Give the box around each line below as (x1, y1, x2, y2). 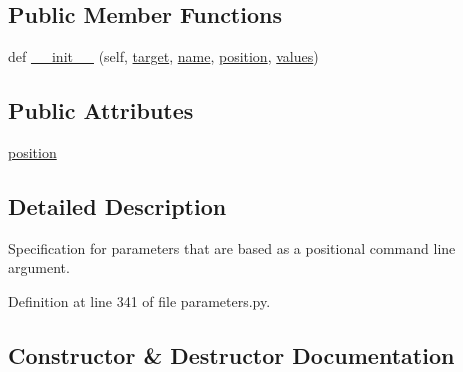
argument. (8, 257, 70, 278)
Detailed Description (8, 190, 227, 221)
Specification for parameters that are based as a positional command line (8, 237, 456, 258)
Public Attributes (8, 95, 194, 126)
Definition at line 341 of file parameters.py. (8, 290, 271, 311)
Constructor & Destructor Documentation (8, 339, 455, 370)
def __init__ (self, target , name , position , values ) (8, 46, 319, 67)
